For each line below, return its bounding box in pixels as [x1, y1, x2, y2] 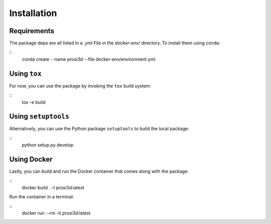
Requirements [9, 27, 55, 35]
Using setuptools [9, 112, 70, 121]
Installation [9, 8, 57, 19]
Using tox [9, 69, 42, 78]
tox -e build [22, 99, 46, 105]
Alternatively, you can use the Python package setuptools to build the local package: [9, 126, 189, 132]
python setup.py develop [22, 142, 74, 148]
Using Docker [9, 155, 53, 164]
